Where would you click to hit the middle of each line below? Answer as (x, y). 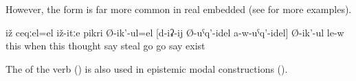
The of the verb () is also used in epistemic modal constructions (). (147, 68)
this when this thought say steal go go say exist (105, 46)
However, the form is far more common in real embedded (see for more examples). (179, 9)
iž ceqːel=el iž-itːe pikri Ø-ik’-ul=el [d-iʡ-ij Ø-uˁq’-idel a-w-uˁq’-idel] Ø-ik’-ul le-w (175, 32)
